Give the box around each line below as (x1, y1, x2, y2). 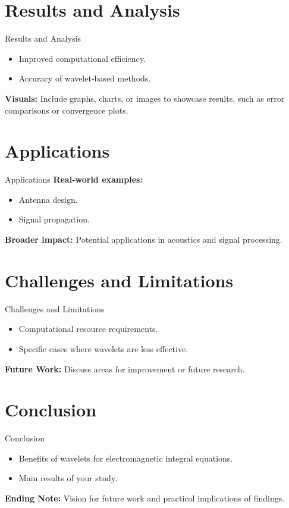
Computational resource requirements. (18, 322, 158, 335)
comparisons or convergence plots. (5, 104, 128, 116)
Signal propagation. (18, 213, 90, 225)
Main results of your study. (18, 472, 118, 484)
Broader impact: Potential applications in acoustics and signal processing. (5, 233, 282, 245)
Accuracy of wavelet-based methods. (18, 72, 151, 84)
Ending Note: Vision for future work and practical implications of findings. (5, 492, 285, 504)
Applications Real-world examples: (5, 173, 143, 186)
